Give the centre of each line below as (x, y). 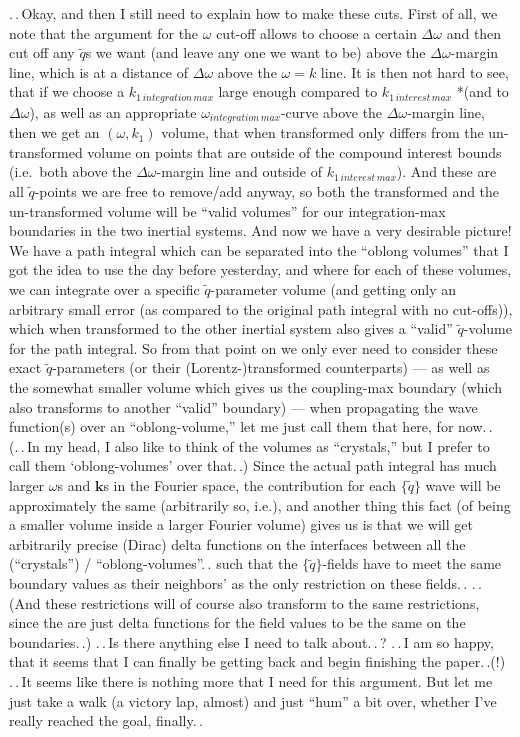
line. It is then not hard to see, (414, 71)
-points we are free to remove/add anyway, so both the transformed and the (267, 191)
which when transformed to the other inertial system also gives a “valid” (231, 328)
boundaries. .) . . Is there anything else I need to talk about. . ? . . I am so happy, (251, 641)
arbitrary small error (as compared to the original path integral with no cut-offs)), (261, 308)
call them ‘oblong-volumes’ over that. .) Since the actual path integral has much (253, 465)
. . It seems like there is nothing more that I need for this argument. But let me (251, 680)
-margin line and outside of (239, 171)
